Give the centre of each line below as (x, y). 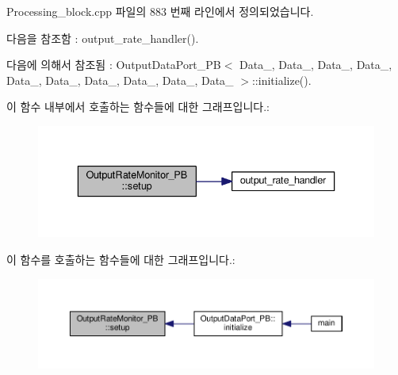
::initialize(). (281, 80)
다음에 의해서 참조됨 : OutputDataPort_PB (114, 65)
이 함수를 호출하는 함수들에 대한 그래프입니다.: (121, 260)
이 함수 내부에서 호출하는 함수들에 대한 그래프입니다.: (138, 107)
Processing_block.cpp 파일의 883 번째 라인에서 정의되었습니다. (160, 11)
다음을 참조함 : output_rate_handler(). (103, 38)
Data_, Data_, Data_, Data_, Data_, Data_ (120, 80)
